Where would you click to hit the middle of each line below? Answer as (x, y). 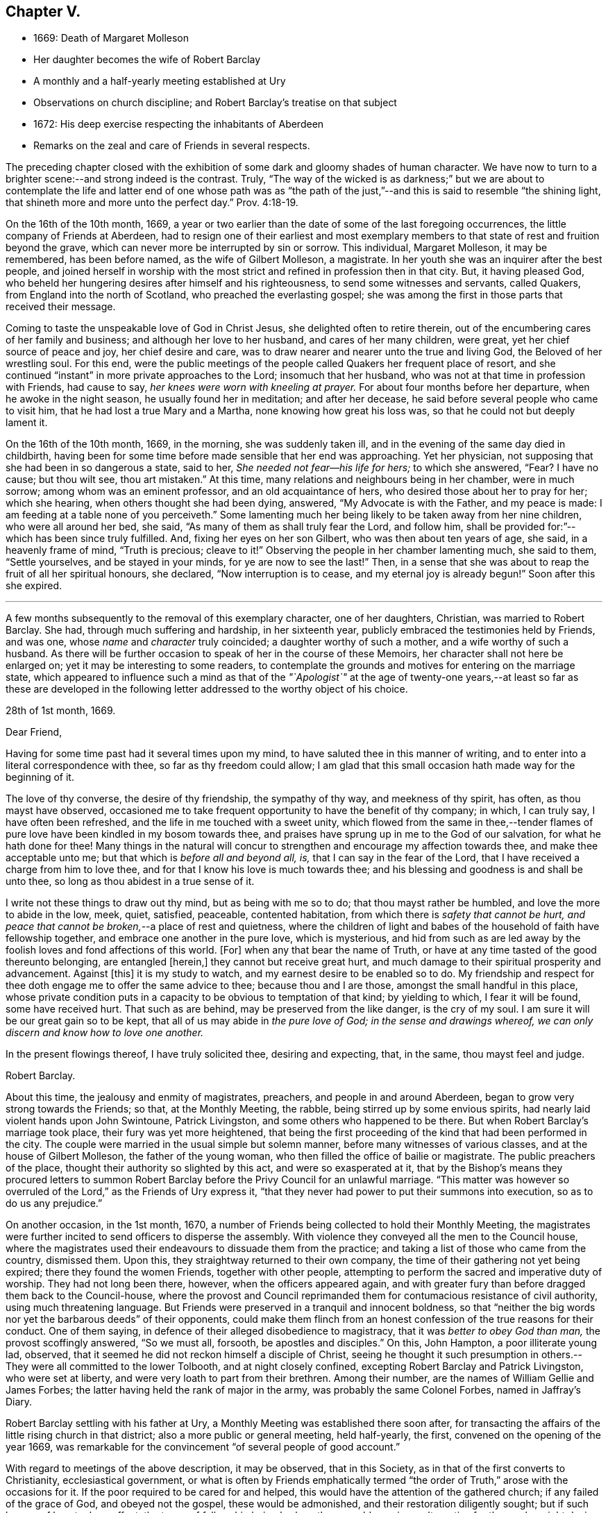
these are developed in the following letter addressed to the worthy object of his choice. (207, 689)
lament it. (27, 423)
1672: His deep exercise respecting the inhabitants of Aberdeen (179, 124)
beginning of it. (40, 777)
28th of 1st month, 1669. (61, 711)
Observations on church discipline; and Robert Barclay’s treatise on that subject (215, 103)
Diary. (19, 1402)
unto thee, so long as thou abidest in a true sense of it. (130, 881)
